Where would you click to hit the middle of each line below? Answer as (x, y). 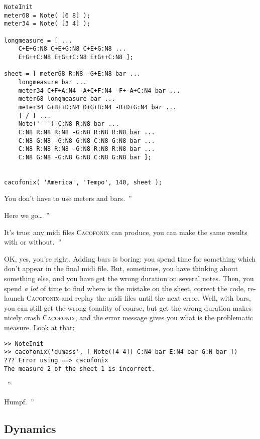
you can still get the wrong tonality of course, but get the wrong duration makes (128, 307)
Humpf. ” (19, 401)
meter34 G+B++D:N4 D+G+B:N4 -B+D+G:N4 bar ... (97, 107)
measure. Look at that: (39, 327)
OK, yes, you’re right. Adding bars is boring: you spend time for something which (130, 258)
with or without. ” (33, 242)
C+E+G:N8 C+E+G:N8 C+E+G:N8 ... (72, 49)
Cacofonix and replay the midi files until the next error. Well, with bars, (139, 298)
